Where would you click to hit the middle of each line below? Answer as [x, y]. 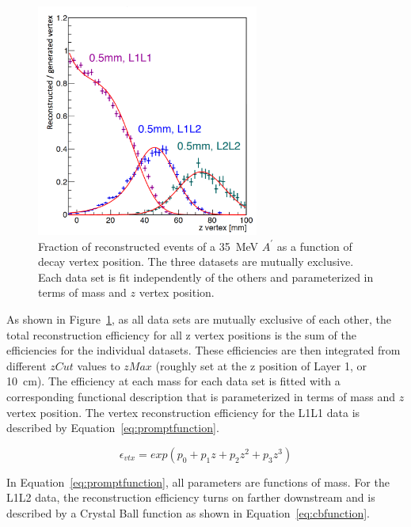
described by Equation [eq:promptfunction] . [113, 428]
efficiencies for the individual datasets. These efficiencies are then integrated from [204, 350]
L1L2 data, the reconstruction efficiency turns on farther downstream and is [191, 497]
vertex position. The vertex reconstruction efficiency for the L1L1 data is [183, 412]
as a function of [314, 246]
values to [99, 365]
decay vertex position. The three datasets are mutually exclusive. [196, 262]
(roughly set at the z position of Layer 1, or [261, 365]
